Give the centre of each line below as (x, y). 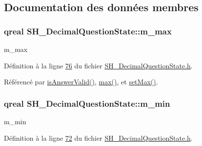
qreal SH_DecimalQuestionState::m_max (88, 31)
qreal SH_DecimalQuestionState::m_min (87, 103)
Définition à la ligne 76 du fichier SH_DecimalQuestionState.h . (98, 65)
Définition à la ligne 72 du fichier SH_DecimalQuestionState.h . (98, 138)
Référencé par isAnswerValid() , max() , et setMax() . (81, 82)
